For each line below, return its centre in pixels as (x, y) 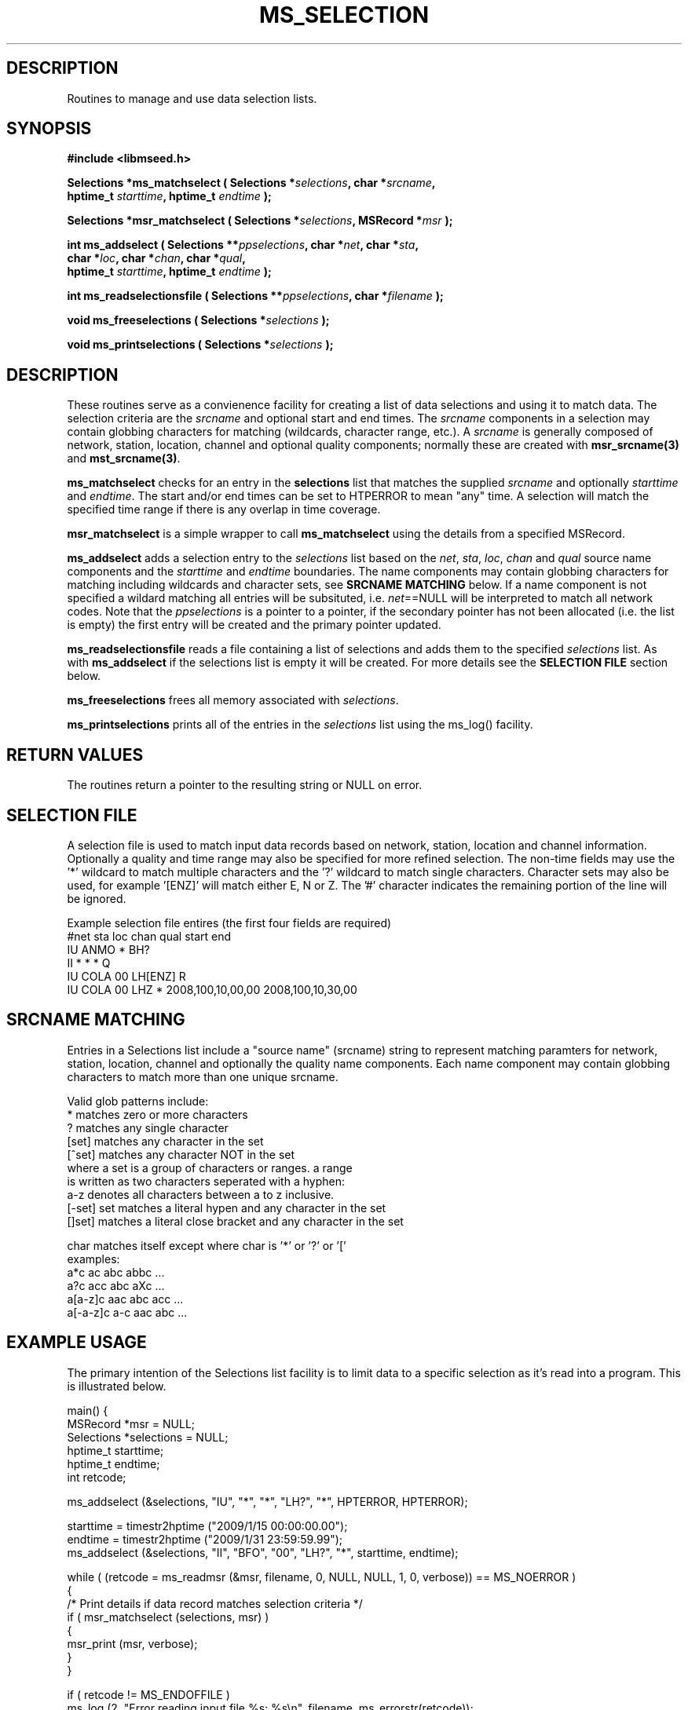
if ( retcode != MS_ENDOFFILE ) (148, 1694)
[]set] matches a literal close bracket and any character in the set (235, 1221)
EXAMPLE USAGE (77, 1343)
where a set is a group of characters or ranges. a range (210, 1167)
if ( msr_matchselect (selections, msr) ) (168, 1617)
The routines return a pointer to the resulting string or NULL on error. (245, 785)
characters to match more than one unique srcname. (203, 1076)
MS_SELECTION (344, 15)
